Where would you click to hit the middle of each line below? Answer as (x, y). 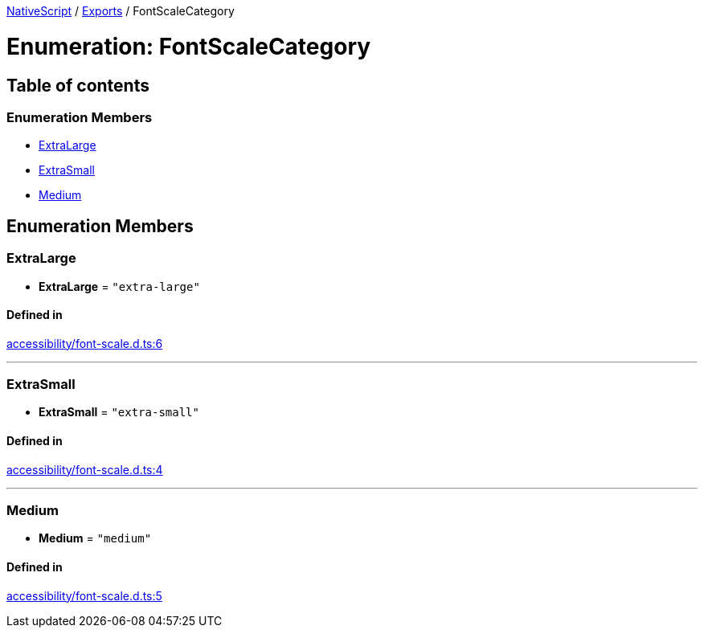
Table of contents (78, 85)
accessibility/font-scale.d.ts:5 (84, 595)
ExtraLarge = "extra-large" (119, 286)
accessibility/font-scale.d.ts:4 (85, 469)
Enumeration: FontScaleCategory (189, 46)
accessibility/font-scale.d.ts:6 (85, 343)
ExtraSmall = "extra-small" (119, 412)
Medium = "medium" (95, 538)
